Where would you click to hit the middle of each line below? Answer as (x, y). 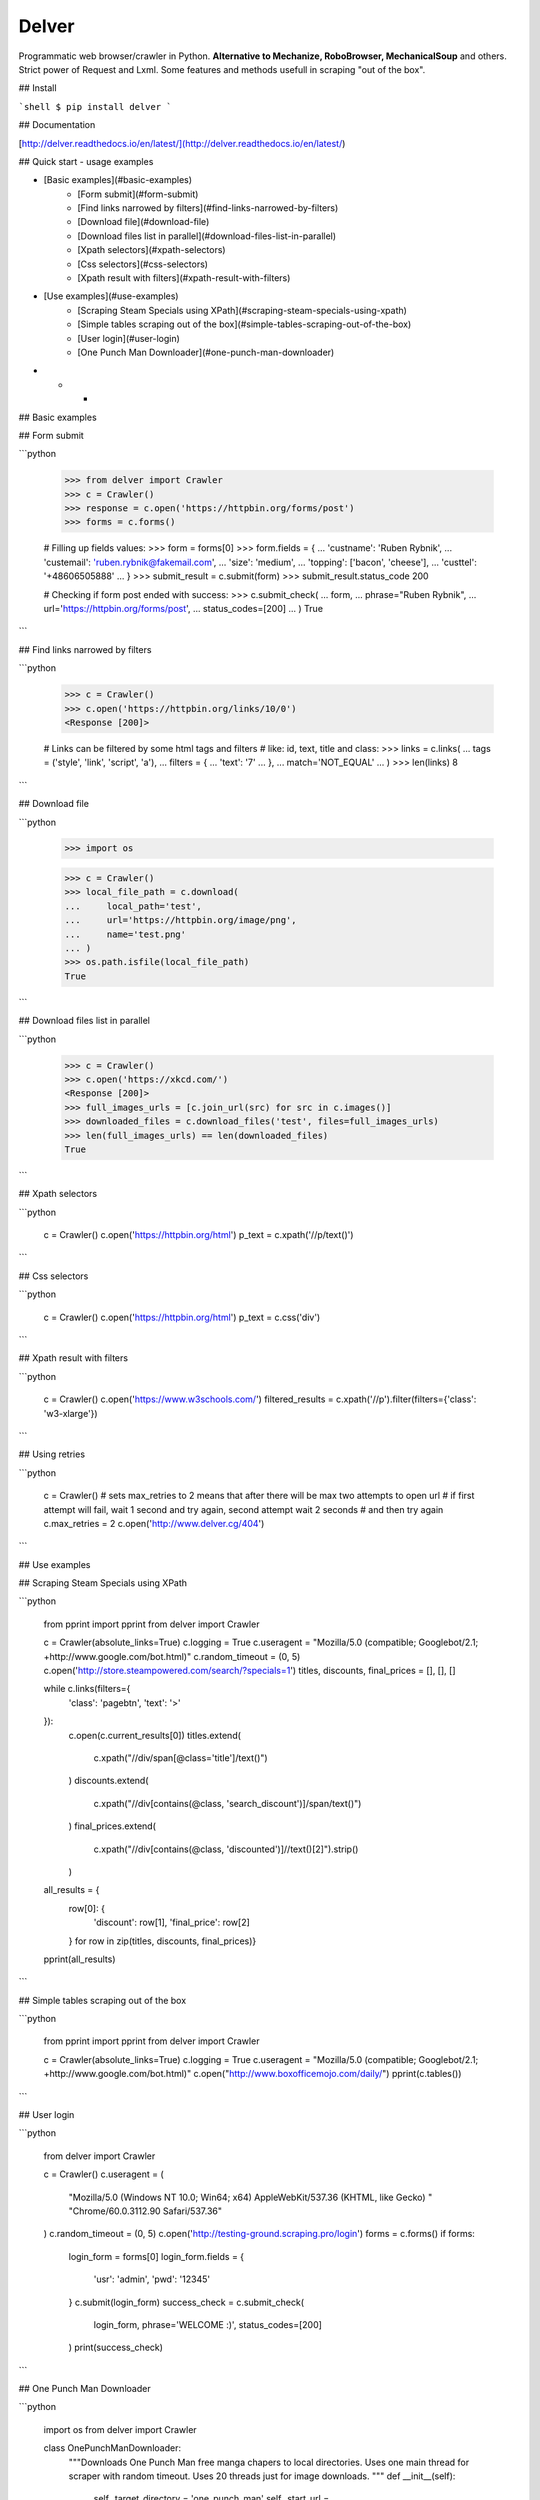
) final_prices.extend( (112, 1826)
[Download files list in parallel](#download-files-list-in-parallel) (207, 236)
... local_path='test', (133, 906)
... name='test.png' (125, 934)
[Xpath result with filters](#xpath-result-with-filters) (184, 278)
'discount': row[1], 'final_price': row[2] (171, 1922)
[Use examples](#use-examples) (111, 296)
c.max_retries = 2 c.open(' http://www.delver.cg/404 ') (154, 1523)
